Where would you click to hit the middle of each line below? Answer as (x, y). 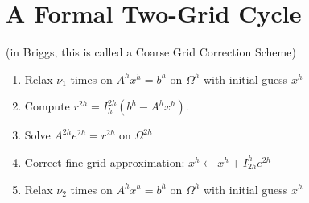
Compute (47, 106)
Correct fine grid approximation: (105, 162)
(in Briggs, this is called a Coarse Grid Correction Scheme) (151, 52)
